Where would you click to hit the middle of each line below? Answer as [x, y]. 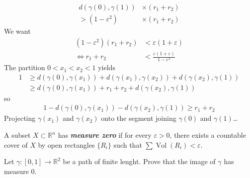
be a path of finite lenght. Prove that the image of [139, 161]
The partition [25, 67]
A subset [17, 135]
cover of [16, 144]
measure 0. [20, 171]
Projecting [20, 118]
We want [17, 31]
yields [107, 67]
